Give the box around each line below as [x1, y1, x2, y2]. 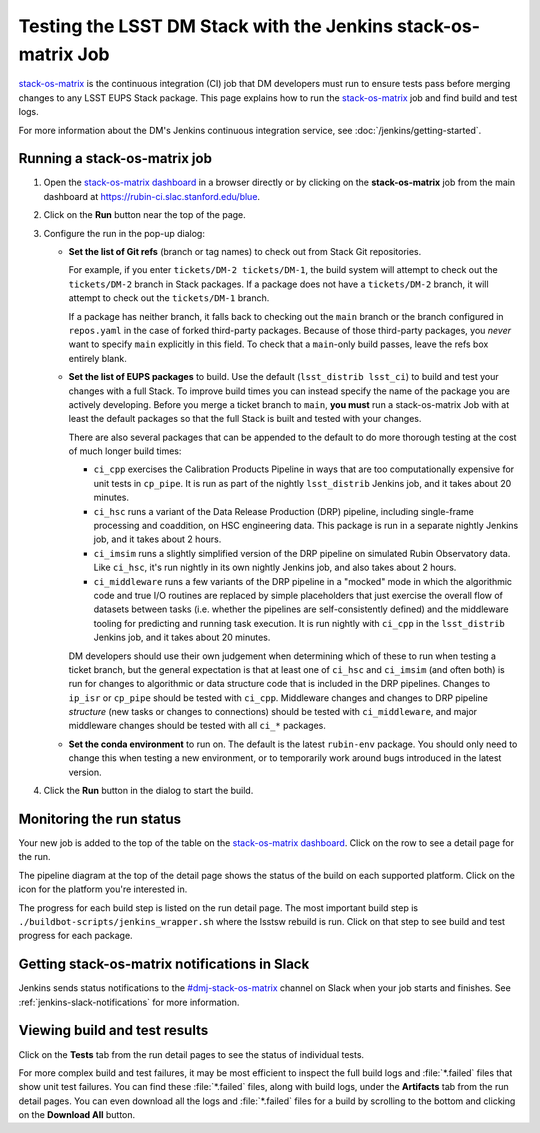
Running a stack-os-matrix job [18, 150, 212, 167]
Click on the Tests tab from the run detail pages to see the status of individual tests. [18, 1048, 365, 1060]
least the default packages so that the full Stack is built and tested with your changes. [68, 413, 422, 425]
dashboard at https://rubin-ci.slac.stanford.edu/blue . [43, 190, 260, 202]
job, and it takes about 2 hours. [93, 533, 222, 545]
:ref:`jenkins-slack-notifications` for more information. [18, 996, 240, 1008]
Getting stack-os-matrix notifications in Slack [18, 956, 310, 973]
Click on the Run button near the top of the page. [43, 209, 247, 221]
